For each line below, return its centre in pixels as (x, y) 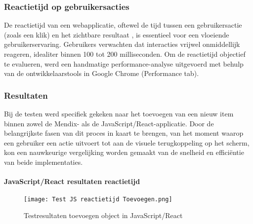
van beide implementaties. (43, 162)
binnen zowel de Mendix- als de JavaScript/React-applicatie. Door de (109, 123)
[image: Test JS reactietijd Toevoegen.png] (98, 200)
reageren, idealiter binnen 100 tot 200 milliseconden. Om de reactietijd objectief (125, 54)
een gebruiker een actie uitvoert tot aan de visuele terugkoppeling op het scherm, (127, 142)
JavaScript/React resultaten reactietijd (72, 181)
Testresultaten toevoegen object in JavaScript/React (103, 215)
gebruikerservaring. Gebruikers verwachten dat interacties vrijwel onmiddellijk (122, 44)
